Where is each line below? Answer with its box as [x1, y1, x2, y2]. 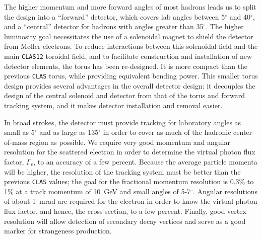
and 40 [229, 11, 250, 22]
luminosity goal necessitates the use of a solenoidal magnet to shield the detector [4, 31, 253, 41]
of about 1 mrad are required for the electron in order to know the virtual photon [4, 196, 257, 206]
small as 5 [4, 127, 35, 137]
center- [233, 127, 254, 137]
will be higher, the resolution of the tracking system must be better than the [4, 166, 241, 177]
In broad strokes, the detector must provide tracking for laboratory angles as [4, 117, 241, 127]
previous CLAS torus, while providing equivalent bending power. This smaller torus [4, 70, 258, 81]
